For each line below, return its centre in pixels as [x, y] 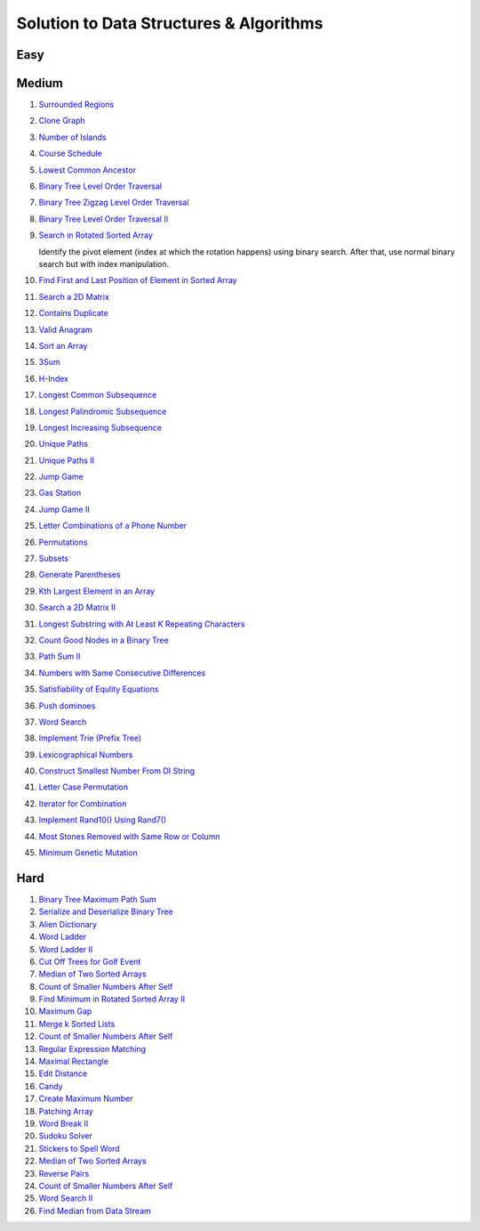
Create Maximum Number [86, 1098]
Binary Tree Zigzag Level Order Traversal [114, 202]
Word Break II [64, 1123]
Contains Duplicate [73, 313]
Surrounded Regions [76, 105]
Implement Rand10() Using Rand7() [103, 820]
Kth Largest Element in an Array [97, 591]
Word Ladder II [66, 949]
